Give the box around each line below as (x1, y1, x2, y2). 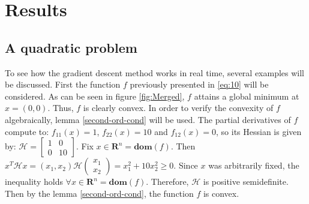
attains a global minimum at (194, 89, 299, 102)
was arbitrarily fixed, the (208, 159, 299, 172)
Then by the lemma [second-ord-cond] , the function (5, 187, 194, 199)
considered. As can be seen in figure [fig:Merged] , (5, 89, 185, 102)
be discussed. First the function (5, 78, 121, 91)
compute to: (5, 125, 49, 137)
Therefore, (151, 175, 189, 188)
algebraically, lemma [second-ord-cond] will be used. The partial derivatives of (5, 113, 291, 125)
